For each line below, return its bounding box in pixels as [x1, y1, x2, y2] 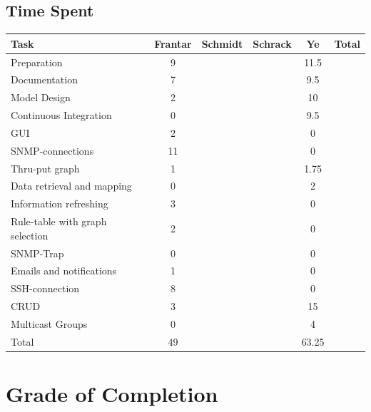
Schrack [253, 36, 292, 51]
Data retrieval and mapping [11, 178, 132, 193]
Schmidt [201, 36, 243, 51]
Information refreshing [11, 196, 108, 211]
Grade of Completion [6, 379, 218, 408]
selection [11, 227, 49, 242]
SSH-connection [11, 281, 80, 296]
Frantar [154, 36, 192, 51]
